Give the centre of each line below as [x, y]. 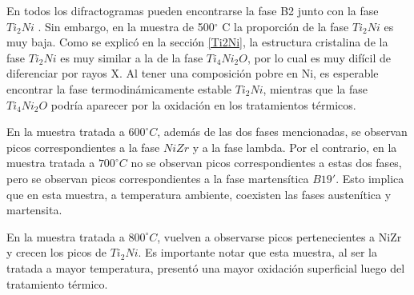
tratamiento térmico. [57, 283]
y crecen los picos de [56, 252]
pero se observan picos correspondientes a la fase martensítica [158, 178]
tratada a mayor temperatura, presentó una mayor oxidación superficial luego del [206, 267]
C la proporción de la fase [285, 26]
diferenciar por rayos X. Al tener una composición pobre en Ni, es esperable [193, 73]
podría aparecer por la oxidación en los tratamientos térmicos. [203, 104]
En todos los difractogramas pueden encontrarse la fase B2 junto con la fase [193, 10]
